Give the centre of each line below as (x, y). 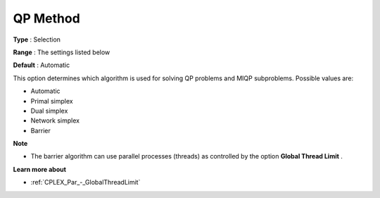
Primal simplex (52, 101)
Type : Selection (37, 39)
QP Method (46, 18)
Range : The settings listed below (62, 52)
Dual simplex (49, 111)
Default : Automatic (42, 65)
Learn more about (40, 169)
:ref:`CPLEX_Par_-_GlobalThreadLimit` (85, 182)
